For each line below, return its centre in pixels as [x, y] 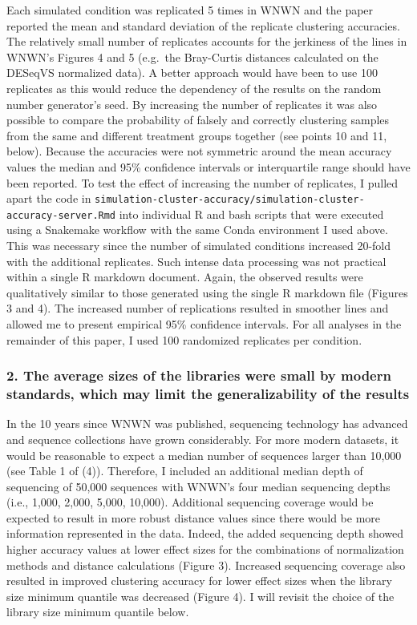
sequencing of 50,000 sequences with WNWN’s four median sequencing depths [198, 486]
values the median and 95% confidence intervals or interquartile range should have [208, 166]
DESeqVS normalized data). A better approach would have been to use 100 [192, 73]
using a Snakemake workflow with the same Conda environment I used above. [197, 230]
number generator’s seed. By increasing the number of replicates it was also [192, 104]
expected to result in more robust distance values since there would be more [194, 517]
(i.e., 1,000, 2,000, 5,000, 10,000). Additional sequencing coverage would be [190, 502]
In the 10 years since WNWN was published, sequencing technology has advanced [207, 423]
